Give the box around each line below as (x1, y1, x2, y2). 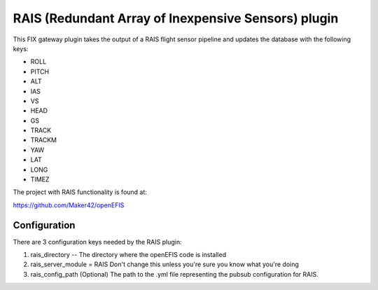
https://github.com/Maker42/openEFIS (13, 200, 125, 209)
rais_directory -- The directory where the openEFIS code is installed (30, 251, 227, 259)
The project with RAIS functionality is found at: (13, 188, 147, 196)
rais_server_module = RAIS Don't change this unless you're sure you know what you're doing (30, 260, 299, 269)
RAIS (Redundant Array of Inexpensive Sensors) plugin (13, 11, 339, 26)
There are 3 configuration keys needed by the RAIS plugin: (13, 237, 182, 246)
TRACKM (30, 136, 57, 144)
